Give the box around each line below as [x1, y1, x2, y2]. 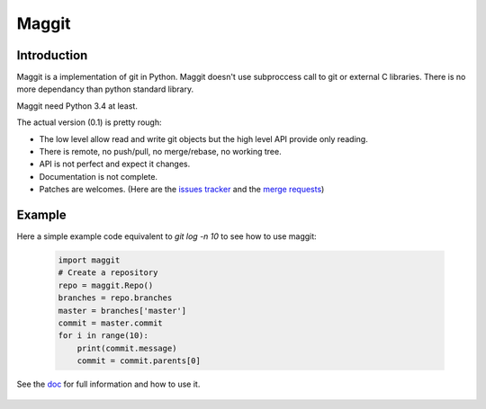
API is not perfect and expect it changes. [39, 158, 191, 170]
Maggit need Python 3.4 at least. [16, 100, 139, 111]
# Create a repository [58, 268, 158, 278]
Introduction [16, 48, 88, 63]
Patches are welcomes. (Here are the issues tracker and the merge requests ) [39, 184, 325, 195]
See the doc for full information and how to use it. [16, 378, 201, 390]
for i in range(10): [58, 331, 148, 341]
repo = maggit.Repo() [58, 280, 154, 290]
